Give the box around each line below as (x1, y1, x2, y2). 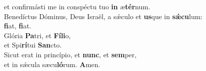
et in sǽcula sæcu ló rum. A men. (4, 59, 101, 69)
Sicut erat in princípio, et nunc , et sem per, (4, 49, 137, 59)
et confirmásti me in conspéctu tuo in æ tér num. (4, 1, 150, 11)
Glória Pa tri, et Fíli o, (4, 30, 71, 40)
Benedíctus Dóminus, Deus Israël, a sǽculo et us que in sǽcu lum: (4, 11, 203, 21)
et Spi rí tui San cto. (4, 40, 62, 50)
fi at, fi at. (4, 21, 32, 31)
